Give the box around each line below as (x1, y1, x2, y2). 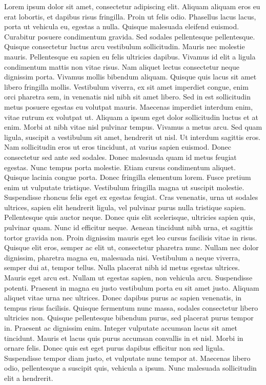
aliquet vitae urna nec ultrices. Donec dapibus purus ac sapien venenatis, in (4, 292, 242, 303)
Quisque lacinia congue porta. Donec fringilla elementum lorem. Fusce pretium (4, 172, 251, 183)
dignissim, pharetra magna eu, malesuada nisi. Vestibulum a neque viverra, (4, 252, 240, 262)
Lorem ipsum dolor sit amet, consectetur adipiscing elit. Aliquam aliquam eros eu (4, 1, 260, 11)
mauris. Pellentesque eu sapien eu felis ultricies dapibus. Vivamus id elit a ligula (4, 51, 256, 62)
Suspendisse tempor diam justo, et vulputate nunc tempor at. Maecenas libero (4, 352, 251, 363)
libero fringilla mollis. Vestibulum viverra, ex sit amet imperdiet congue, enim (4, 81, 249, 92)
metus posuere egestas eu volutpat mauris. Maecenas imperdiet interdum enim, (4, 101, 253, 112)
